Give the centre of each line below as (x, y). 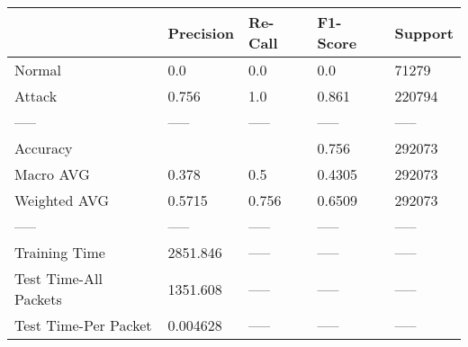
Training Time (60, 252)
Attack (36, 96)
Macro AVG (52, 174)
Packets (38, 299)
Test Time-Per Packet (83, 325)
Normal (38, 70)
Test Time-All (58, 278)
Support (424, 32)
